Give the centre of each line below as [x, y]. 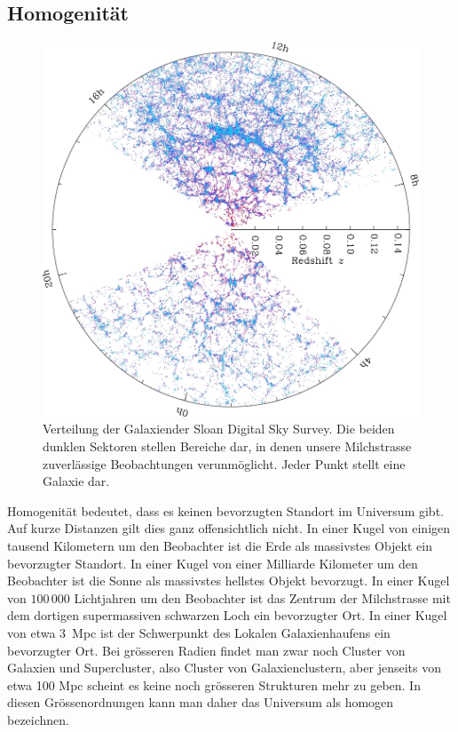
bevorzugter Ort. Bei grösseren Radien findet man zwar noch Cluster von [206, 650]
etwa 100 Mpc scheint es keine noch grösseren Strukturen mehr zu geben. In [214, 684]
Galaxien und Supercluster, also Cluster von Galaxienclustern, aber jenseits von [224, 668]
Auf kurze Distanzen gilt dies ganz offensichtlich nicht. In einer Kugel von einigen [229, 528]
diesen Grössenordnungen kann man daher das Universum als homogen [201, 702]
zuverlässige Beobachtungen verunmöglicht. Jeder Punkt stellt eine [224, 463]
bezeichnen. [38, 719]
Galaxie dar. [76, 481]
